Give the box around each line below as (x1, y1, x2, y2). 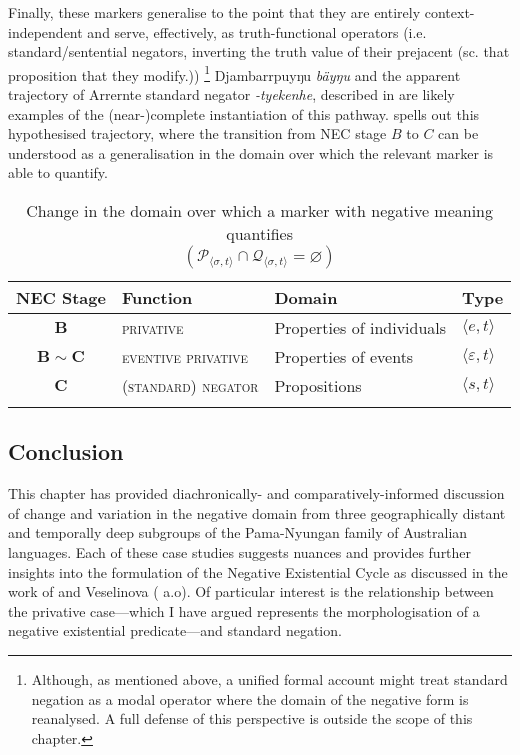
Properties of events (274, 345, 414, 368)
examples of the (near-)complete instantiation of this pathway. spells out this (8, 103, 480, 124)
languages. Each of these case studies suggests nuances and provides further (8, 541, 472, 562)
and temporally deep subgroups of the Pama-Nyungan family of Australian (8, 522, 468, 543)
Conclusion (8, 436, 124, 467)
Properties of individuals (274, 316, 447, 339)
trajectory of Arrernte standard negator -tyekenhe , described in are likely (8, 84, 455, 105)
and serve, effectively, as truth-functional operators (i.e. (87, 21, 427, 42)
